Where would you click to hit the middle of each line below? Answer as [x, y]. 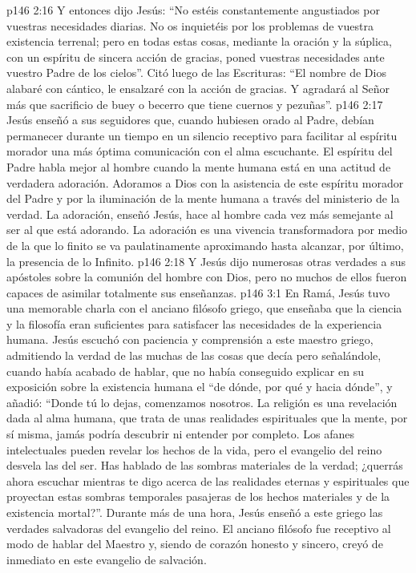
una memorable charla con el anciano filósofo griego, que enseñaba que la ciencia [204, 308]
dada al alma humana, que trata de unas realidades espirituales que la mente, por [207, 418]
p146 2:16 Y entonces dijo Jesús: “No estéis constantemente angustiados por [193, 10]
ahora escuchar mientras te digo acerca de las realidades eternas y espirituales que [208, 480]
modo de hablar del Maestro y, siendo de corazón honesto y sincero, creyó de [195, 544]
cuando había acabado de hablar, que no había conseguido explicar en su [185, 371]
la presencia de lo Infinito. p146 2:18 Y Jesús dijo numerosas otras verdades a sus [206, 261]
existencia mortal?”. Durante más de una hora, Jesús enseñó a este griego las [195, 512]
